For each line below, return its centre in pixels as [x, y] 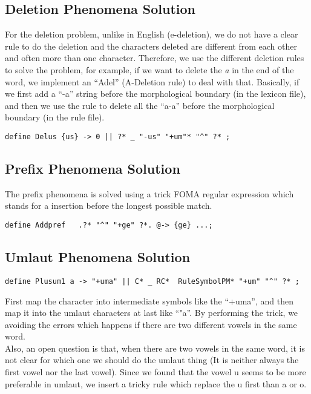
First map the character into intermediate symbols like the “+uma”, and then [149, 300]
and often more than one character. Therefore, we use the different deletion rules [155, 58]
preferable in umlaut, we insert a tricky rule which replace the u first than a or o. [156, 383]
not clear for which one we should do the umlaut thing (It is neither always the [152, 360]
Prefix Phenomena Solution [93, 168]
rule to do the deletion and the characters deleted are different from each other [151, 46]
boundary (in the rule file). [55, 117]
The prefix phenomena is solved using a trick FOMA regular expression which [149, 193]
